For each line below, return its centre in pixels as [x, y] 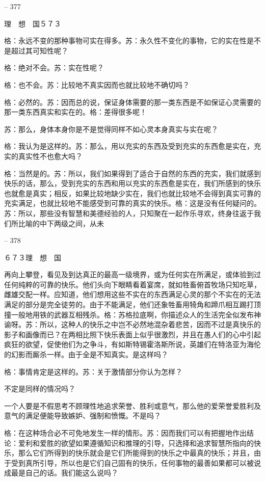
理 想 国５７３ [33, 23]
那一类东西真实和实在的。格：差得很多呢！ [75, 112]
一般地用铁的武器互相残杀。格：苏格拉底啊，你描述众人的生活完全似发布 [132, 314]
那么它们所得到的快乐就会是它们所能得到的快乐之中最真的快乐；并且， [136, 453]
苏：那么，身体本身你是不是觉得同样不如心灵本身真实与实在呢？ [111, 129]
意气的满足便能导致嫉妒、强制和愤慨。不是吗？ [83, 416]
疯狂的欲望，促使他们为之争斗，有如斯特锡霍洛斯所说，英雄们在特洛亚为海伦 [132, 344]
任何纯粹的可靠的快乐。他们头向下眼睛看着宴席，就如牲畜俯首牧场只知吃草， [132, 284]
